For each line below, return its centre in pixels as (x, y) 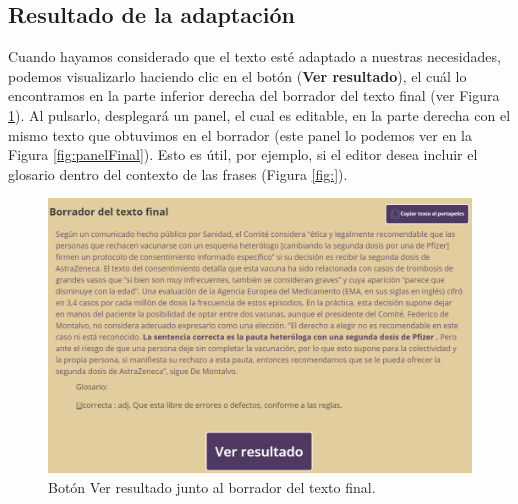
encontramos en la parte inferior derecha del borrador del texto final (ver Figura (254, 95)
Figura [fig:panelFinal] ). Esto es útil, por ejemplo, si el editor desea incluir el (243, 154)
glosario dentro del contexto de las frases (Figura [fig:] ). (178, 173)
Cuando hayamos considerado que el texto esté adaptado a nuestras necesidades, (254, 56)
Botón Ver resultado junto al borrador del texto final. (212, 487)
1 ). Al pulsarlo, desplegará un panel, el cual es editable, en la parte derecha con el (259, 114)
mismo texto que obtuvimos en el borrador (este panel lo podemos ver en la (240, 134)
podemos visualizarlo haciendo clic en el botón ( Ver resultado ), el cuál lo (237, 75)
